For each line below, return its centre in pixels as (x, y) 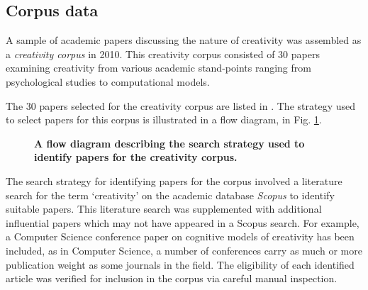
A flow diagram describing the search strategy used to (169, 143)
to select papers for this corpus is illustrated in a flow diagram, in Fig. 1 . (164, 119)
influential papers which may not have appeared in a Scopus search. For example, (183, 222)
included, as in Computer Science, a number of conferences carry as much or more (184, 250)
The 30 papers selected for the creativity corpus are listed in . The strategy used (180, 105)
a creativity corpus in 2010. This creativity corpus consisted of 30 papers (163, 54)
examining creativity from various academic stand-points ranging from (158, 68)
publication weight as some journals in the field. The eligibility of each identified (180, 264)
